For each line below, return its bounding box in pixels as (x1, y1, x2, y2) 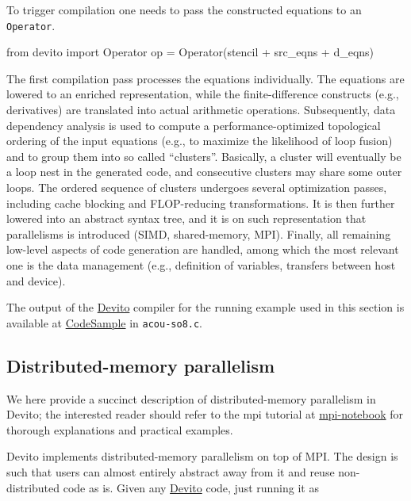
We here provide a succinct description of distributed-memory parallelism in (6, 390, 376, 407)
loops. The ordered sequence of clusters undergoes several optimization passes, (6, 179, 387, 195)
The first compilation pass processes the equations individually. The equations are (6, 70, 405, 86)
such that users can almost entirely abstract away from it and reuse (6, 463, 335, 480)
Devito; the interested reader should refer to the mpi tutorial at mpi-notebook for (6, 406, 403, 423)
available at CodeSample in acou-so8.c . (6, 314, 203, 331)
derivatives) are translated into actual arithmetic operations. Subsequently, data (6, 101, 396, 118)
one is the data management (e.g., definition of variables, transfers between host (6, 256, 396, 273)
